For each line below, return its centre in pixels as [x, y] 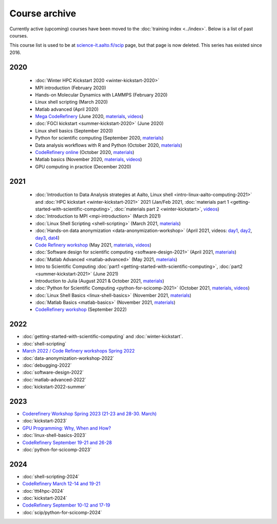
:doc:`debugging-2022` [47, 365]
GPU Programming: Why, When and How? [67, 428]
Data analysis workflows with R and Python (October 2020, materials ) [109, 145]
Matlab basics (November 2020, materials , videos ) [88, 160]
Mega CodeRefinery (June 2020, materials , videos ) [89, 117]
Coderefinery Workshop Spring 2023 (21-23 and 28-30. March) [90, 414]
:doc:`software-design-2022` [53, 373]
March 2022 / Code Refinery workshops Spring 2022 [79, 351]
